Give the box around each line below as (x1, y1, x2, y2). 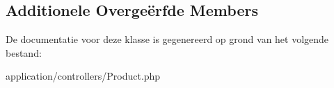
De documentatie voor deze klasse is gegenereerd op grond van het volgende (6, 32, 329, 46)
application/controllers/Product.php (6, 69, 161, 83)
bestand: (6, 45, 42, 60)
